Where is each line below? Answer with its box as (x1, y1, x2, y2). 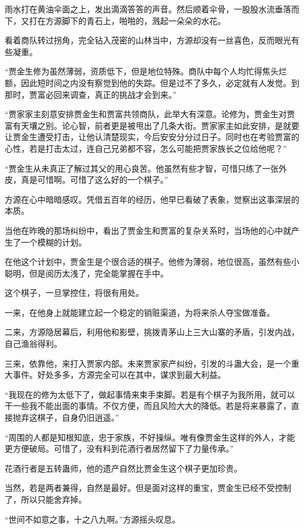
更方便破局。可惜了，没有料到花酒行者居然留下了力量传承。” (5, 442, 234, 455)
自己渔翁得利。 (5, 337, 62, 350)
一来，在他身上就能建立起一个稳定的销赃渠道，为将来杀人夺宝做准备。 (5, 306, 275, 318)
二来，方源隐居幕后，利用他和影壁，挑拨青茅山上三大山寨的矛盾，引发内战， (5, 326, 299, 338)
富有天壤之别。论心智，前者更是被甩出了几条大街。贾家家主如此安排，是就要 (5, 119, 299, 131)
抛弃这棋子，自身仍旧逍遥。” (12, 411, 119, 424)
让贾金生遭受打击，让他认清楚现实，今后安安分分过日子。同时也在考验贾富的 (5, 131, 299, 143)
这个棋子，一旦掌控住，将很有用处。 (5, 286, 144, 299)
